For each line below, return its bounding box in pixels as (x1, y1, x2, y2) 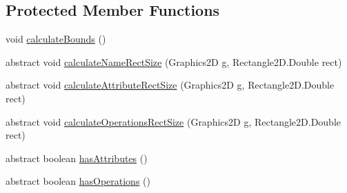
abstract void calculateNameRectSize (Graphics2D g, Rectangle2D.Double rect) (6, 54, 342, 69)
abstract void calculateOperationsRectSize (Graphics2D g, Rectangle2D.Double (6, 114, 341, 128)
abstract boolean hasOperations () (6, 174, 150, 188)
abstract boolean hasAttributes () (6, 150, 148, 165)
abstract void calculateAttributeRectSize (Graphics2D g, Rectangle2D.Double (6, 78, 335, 92)
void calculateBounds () (6, 32, 106, 46)
